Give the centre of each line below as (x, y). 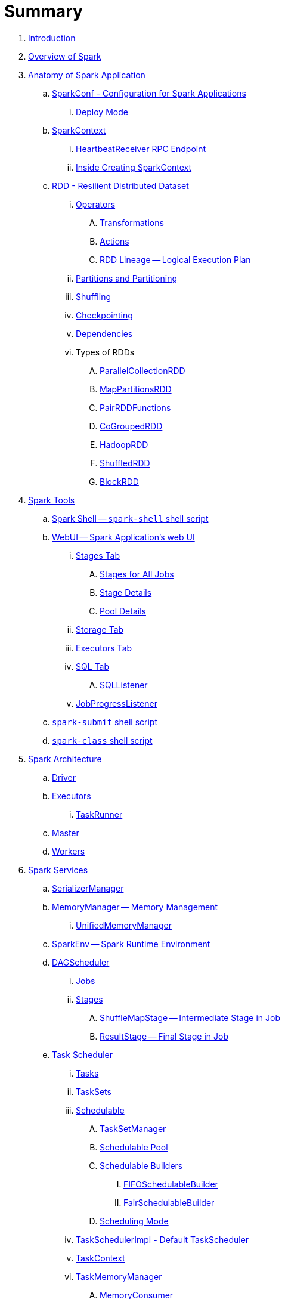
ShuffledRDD (125, 463)
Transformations (132, 222)
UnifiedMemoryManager (124, 925)
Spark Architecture (65, 759)
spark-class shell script (102, 740)
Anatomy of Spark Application (87, 75)
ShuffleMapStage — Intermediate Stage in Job (190, 1017)
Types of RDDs (105, 352)
